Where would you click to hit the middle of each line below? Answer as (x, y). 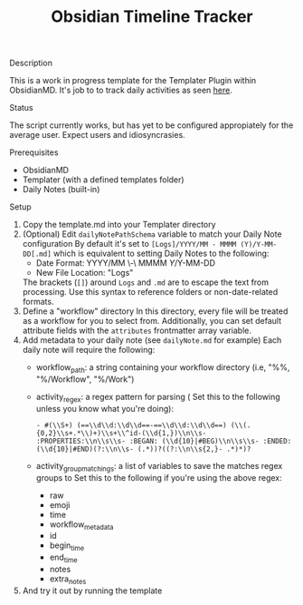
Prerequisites (34, 152)
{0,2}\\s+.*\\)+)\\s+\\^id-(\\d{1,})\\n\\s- (121, 433)
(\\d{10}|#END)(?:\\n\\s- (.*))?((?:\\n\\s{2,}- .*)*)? (143, 449)
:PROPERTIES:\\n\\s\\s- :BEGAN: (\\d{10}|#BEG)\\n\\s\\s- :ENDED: (164, 441)
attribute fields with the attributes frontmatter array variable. (137, 331)
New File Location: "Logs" (85, 273)
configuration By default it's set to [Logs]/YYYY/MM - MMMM (129, 244)
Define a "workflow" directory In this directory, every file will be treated (155, 311)
